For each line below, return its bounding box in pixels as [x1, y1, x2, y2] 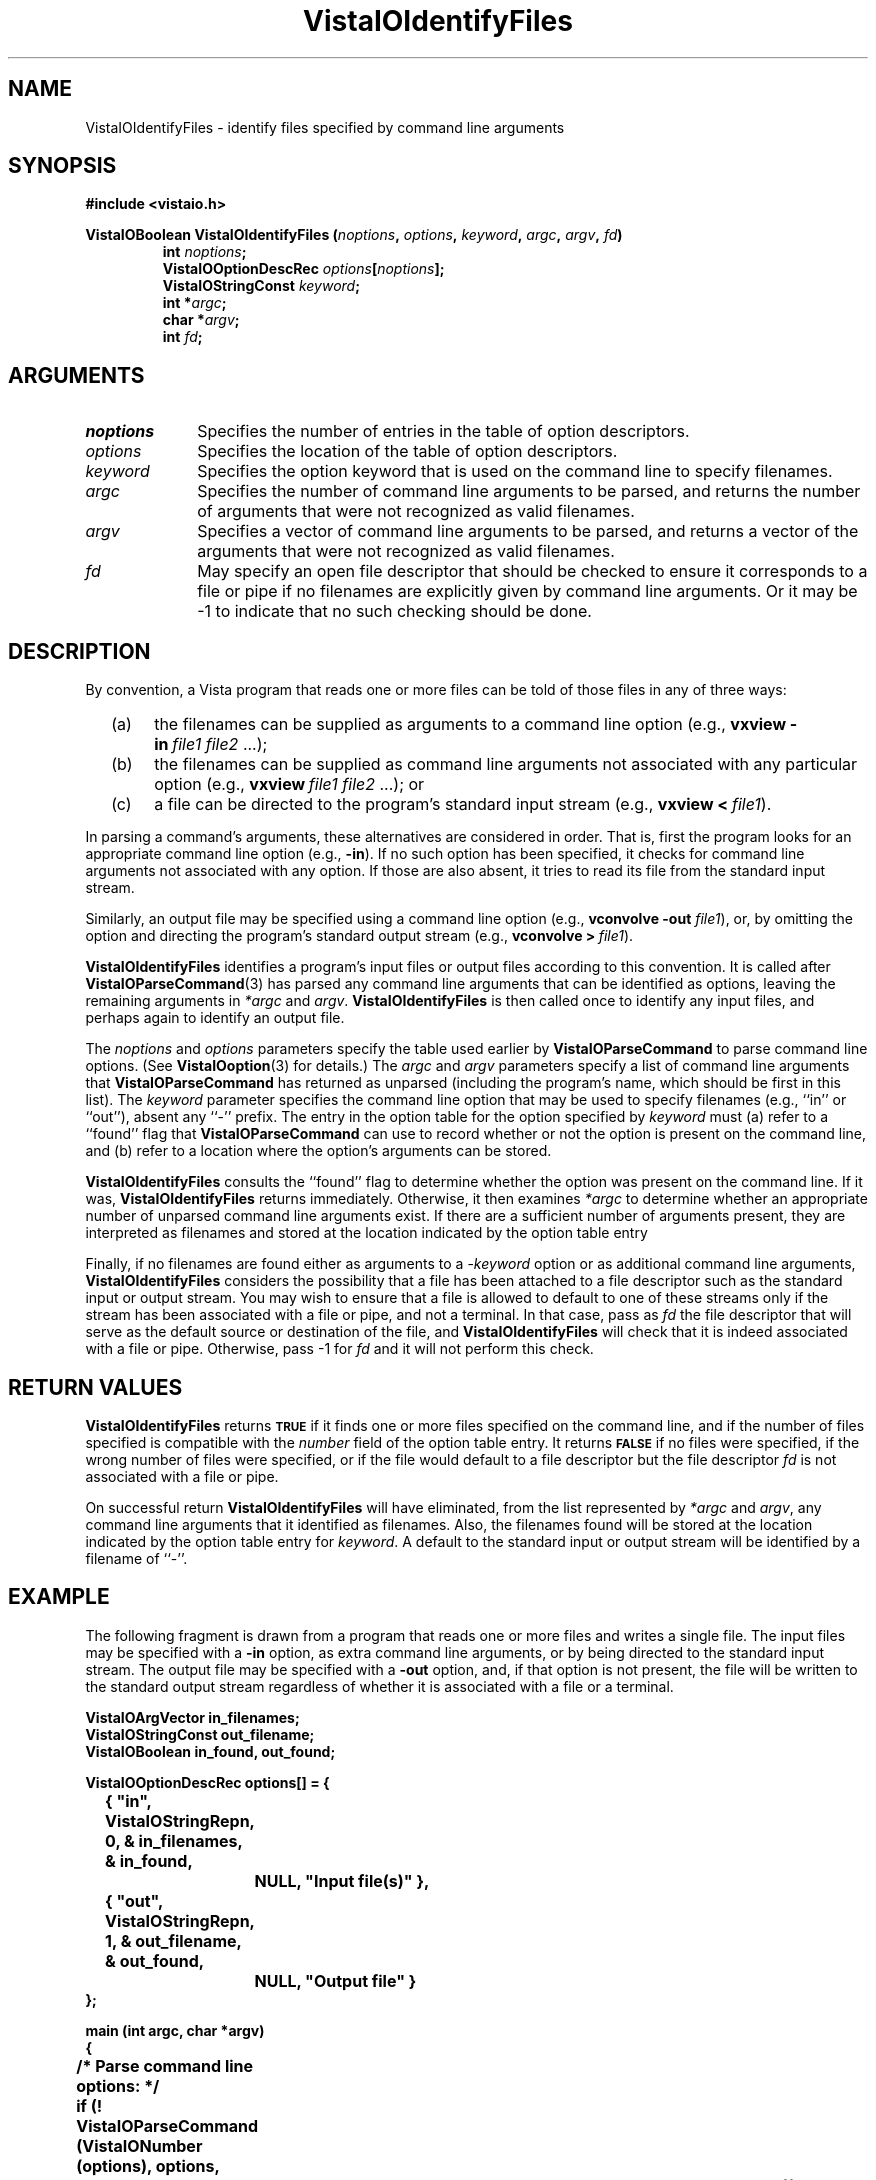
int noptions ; [162, 243, 247, 261]
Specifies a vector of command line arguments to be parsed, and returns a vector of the [197, 521, 859, 542]
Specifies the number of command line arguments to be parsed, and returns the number [197, 481, 861, 502]
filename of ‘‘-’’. [85, 1549, 188, 1567]
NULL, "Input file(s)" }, [254, 1870, 430, 1891]
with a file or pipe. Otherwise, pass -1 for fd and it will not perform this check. [85, 1340, 594, 1358]
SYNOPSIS [8, 153, 117, 179]
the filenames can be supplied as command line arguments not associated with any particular [154, 754, 858, 775]
